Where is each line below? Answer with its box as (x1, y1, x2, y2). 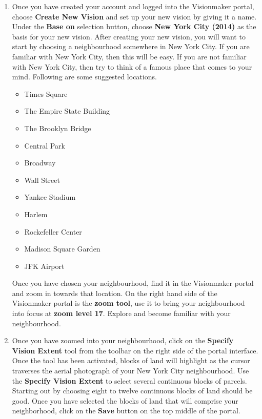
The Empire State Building (24, 106, 110, 116)
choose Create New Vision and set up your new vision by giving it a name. (12, 11, 257, 22)
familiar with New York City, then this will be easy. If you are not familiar (12, 51, 247, 61)
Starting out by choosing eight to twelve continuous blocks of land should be (12, 385, 253, 396)
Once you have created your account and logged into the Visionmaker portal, (12, 1, 254, 11)
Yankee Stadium (24, 192, 76, 202)
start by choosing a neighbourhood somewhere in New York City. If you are (12, 41, 250, 52)
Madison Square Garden (24, 243, 100, 254)
